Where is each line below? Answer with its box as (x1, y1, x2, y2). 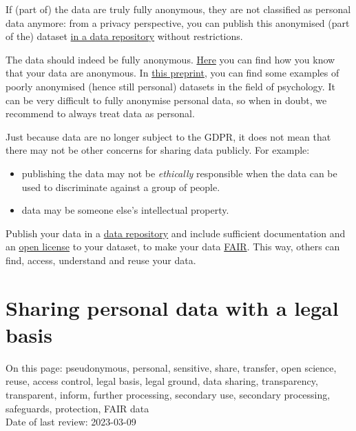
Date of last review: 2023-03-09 (6, 414, 136, 429)
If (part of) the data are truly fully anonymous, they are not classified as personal (6, 2, 351, 16)
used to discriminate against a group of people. (21, 179, 220, 194)
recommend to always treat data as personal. (6, 106, 195, 121)
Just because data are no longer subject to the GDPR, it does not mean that (6, 129, 331, 143)
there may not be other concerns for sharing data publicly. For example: (6, 143, 310, 157)
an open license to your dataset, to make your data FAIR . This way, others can (6, 239, 340, 254)
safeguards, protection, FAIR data (6, 401, 149, 415)
